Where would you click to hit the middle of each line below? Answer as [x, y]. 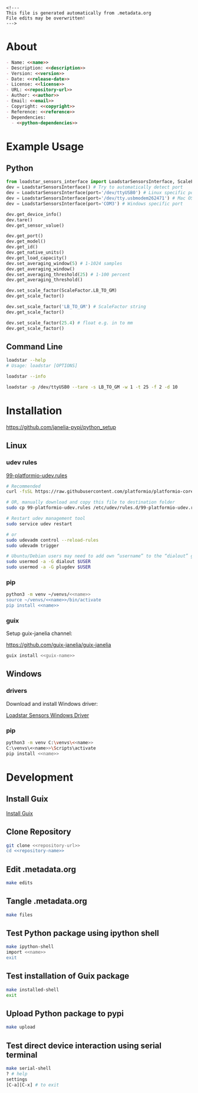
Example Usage [45, 146]
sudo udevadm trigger [33, 545]
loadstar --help [26, 360]
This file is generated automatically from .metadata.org [79, 13]
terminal [22, 1055]
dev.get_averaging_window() [41, 269]
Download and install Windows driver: [52, 703]
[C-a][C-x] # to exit [33, 1085]
